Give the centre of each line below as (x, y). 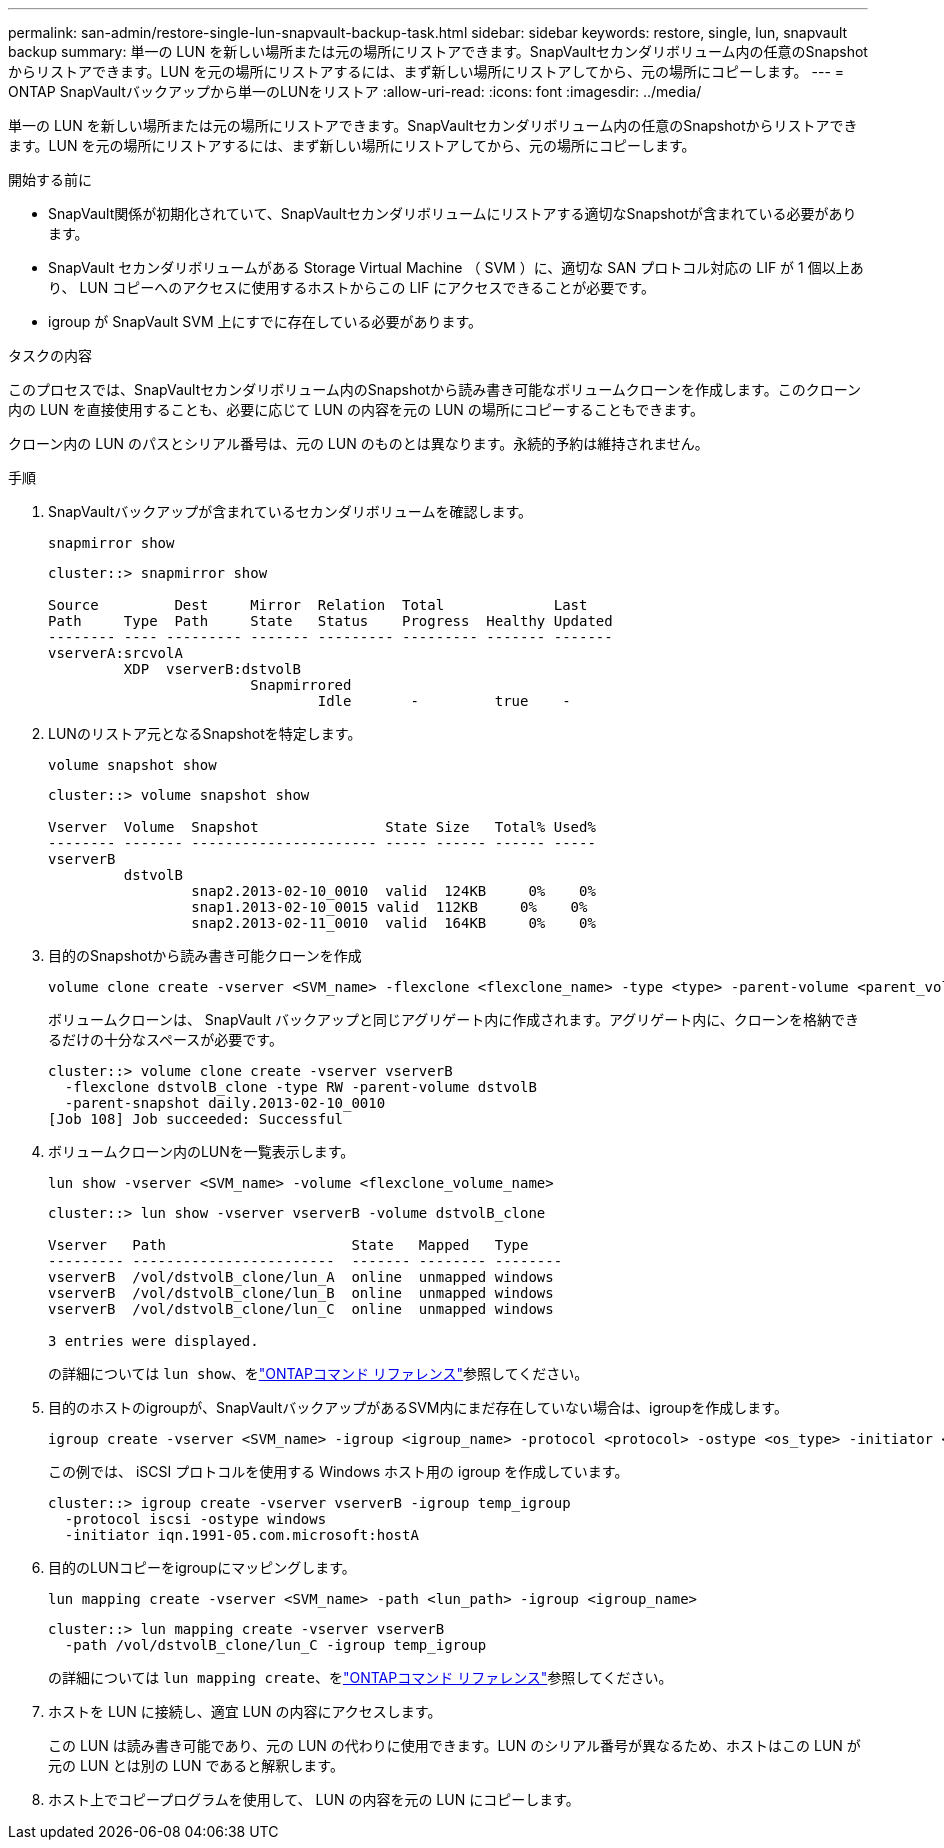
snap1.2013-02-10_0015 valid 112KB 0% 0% (389, 907)
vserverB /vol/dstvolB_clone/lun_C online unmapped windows (301, 1309)
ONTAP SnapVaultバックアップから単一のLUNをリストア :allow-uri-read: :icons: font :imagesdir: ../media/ (355, 91)
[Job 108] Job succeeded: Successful (196, 1119)
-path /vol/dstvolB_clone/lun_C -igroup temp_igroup (275, 1645)
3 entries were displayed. (153, 1341)
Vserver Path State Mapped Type (288, 1245)
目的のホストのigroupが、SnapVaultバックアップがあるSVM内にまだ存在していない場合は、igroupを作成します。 (418, 1407)
